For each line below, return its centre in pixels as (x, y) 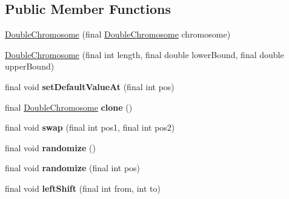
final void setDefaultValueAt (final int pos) (90, 86)
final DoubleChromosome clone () (69, 107)
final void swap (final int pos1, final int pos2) (90, 127)
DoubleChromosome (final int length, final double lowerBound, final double (144, 54)
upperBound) (30, 66)
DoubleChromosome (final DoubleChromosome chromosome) (118, 34)
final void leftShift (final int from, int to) (83, 188)
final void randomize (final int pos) (73, 168)
